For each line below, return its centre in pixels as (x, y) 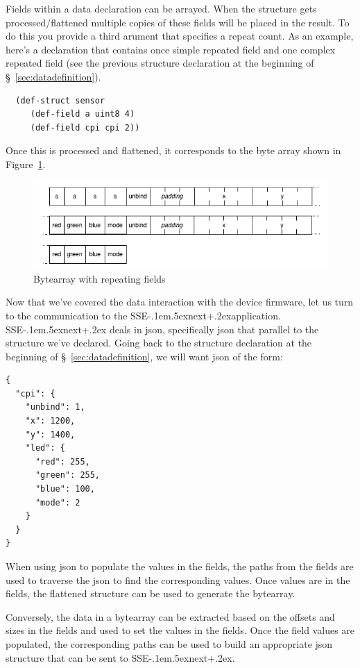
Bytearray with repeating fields (100, 278)
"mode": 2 (58, 502)
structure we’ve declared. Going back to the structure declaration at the (159, 343)
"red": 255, (62, 461)
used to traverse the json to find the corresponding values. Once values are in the (178, 579)
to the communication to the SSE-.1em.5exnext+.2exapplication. (143, 315)
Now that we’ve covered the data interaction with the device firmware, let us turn (180, 302)
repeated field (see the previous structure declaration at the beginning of (160, 63)
